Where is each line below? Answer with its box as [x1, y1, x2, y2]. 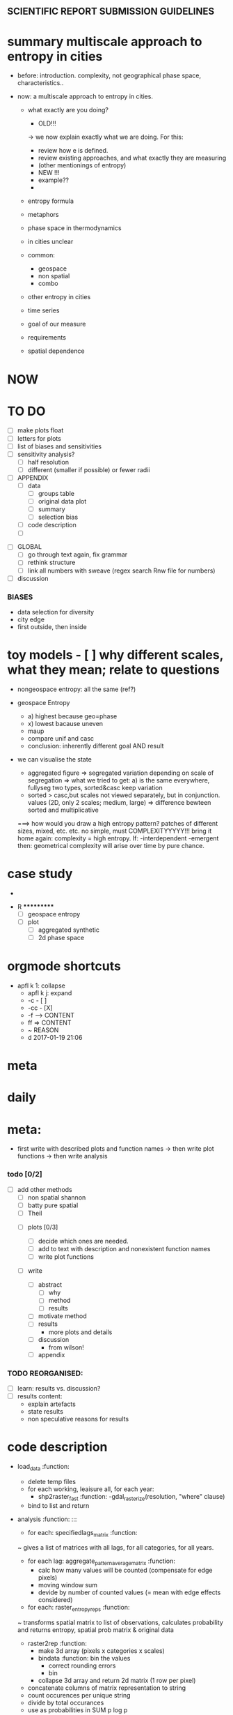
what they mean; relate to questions [7, 662, 220, 678]
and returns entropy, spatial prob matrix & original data [17, 1626, 174, 1634]
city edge [17, 615, 45, 624]
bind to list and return [27, 1501, 90, 1509]
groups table [38, 489, 75, 497]
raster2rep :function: [27, 1639, 87, 1648]
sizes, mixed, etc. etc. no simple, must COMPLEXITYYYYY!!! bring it [17, 826, 212, 835]
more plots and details [48, 1328, 113, 1336]
